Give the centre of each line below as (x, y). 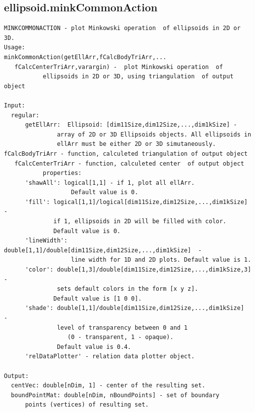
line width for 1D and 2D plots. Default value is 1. (161, 260)
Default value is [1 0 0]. (98, 298)
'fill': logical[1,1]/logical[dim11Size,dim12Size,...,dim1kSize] (136, 202)
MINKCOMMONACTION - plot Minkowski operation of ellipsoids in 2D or (122, 28)
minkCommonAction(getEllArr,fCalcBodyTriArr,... (85, 57)
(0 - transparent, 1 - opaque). (120, 337)
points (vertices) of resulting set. (87, 405)
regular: (25, 115)
